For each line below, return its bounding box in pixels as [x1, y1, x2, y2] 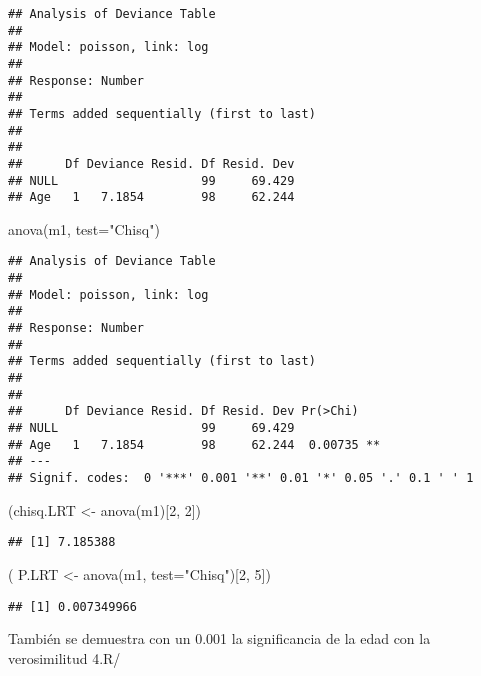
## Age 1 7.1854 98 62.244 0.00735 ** [8, 437, 381, 452]
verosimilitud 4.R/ [8, 647, 121, 668]
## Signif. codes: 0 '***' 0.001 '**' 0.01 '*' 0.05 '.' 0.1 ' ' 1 [8, 471, 474, 485]
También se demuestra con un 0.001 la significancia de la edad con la [8, 628, 431, 649]
